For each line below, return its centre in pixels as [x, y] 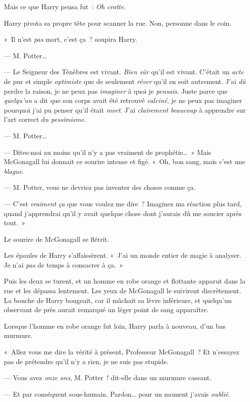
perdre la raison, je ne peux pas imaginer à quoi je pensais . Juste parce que [116, 91]
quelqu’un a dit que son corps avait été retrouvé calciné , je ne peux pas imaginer [123, 100]
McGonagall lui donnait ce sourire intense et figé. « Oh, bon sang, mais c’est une [125, 161]
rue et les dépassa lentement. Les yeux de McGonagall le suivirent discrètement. [123, 291]
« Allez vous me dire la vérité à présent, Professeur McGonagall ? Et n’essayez [122, 352]
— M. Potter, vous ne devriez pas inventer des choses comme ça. [100, 187]
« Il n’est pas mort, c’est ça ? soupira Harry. [71, 39]
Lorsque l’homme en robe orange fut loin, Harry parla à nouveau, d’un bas [115, 326]
